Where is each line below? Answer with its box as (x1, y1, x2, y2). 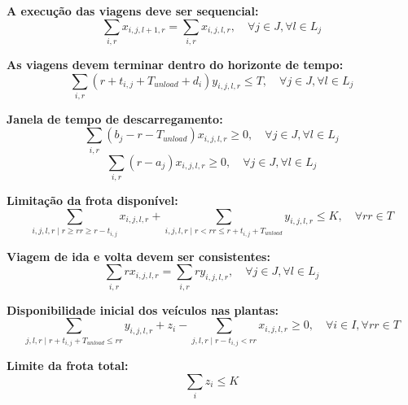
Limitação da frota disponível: (7, 192, 178, 209)
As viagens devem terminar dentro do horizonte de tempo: (7, 55, 344, 72)
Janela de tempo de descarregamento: (7, 110, 223, 127)
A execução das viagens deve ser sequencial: (7, 2, 259, 19)
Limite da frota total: (7, 357, 129, 374)
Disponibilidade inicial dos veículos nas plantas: (7, 301, 279, 318)
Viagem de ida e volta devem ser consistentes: (7, 247, 270, 264)
